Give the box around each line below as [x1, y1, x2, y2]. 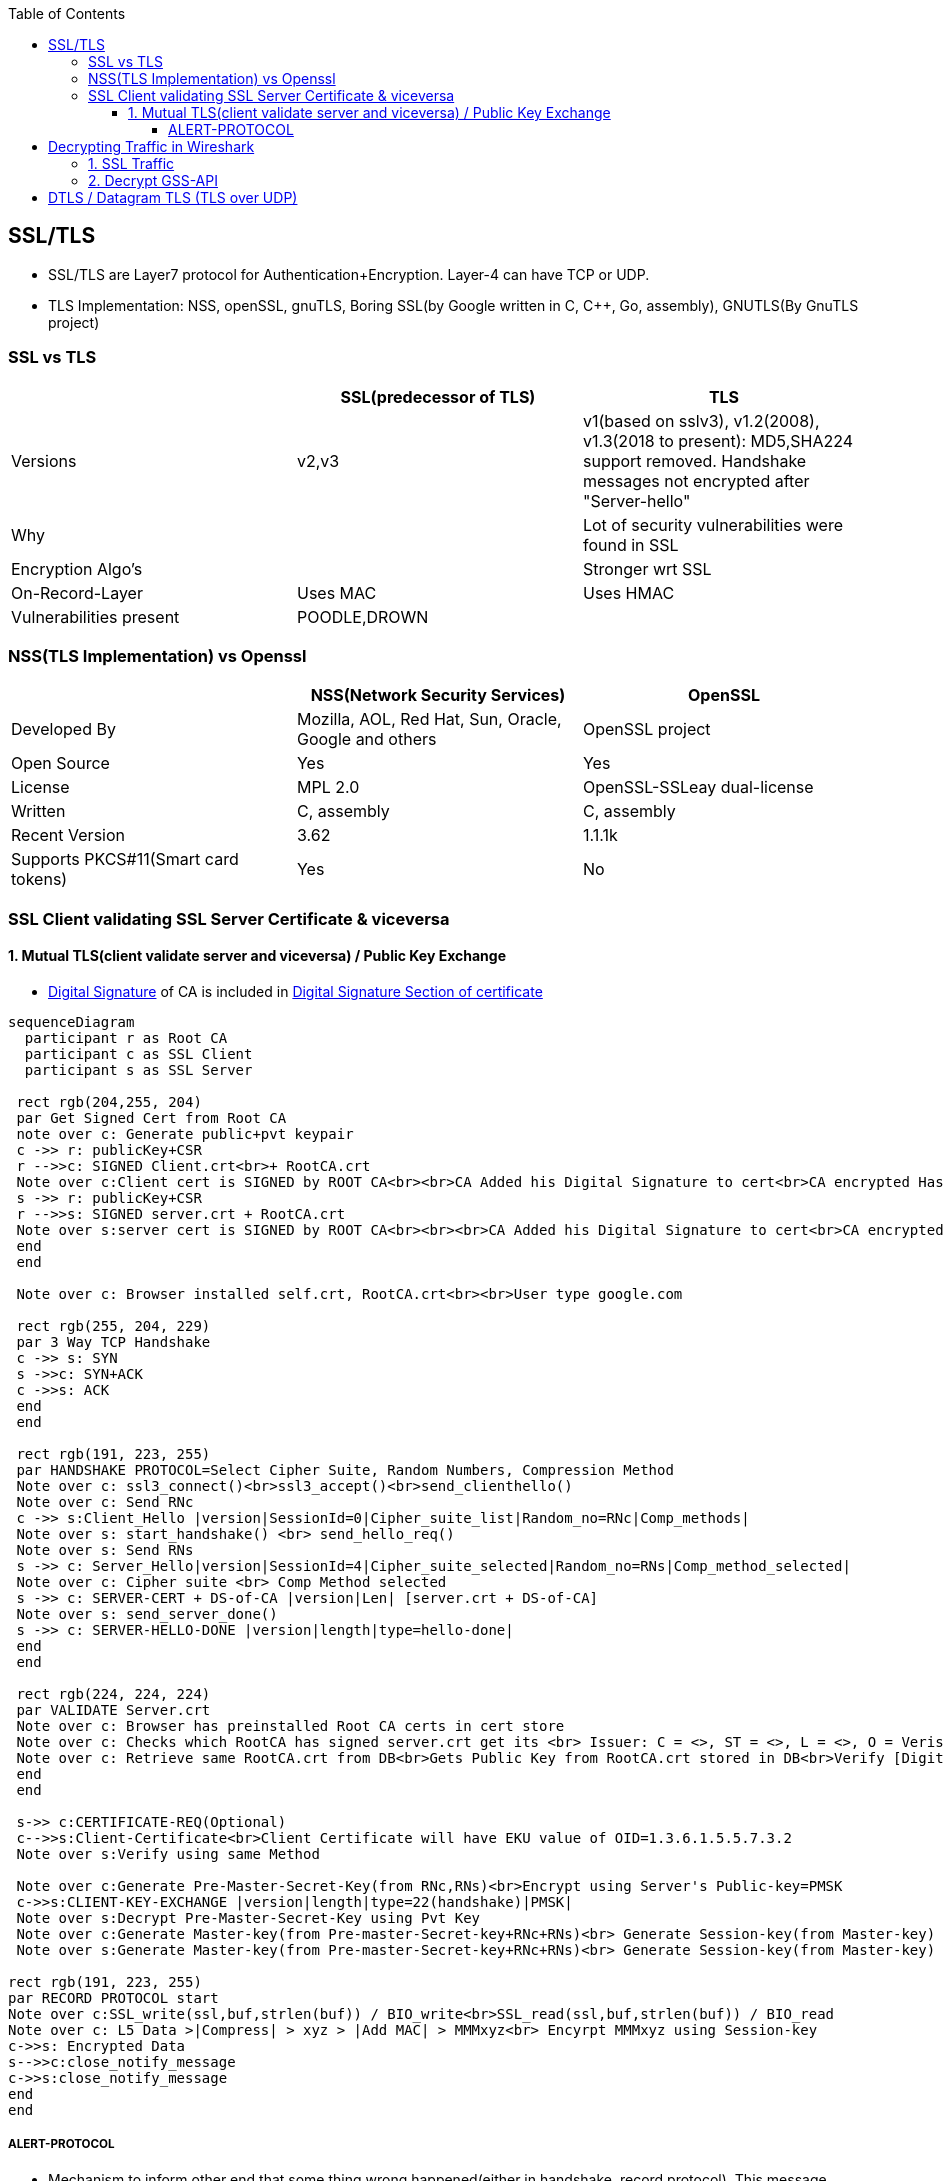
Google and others [296, 729, 437, 750]
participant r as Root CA [24, 1029, 228, 1046]
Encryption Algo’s [11, 558, 143, 579]
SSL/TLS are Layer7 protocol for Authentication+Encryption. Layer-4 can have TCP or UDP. [48, 265, 650, 283]
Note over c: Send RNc [16, 1493, 194, 1510]
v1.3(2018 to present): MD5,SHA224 [582, 430, 854, 451]
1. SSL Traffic [88, 155, 175, 172]
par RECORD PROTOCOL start [8, 1989, 219, 2006]
